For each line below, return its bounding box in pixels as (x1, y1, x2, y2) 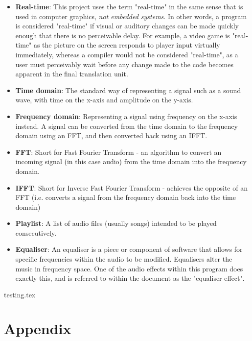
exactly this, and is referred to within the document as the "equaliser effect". (15, 273, 245, 283)
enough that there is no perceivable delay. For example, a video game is (15, 30, 230, 40)
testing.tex (4, 289, 36, 299)
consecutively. (15, 227, 57, 238)
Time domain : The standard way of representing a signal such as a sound (15, 85, 241, 95)
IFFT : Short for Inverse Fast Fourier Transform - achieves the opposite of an (15, 182, 248, 193)
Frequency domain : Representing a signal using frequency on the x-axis (15, 111, 237, 121)
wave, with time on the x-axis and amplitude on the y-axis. (15, 95, 193, 105)
